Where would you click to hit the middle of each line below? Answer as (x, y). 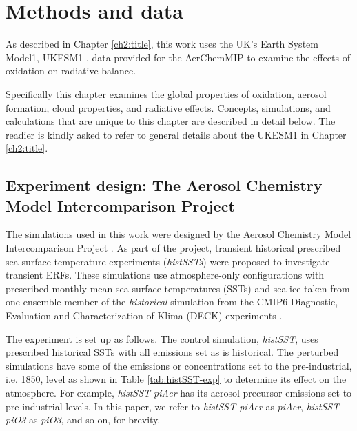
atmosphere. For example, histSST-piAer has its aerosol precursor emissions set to (179, 392)
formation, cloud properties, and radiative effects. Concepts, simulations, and (168, 107)
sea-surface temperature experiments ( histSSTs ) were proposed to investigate (168, 261)
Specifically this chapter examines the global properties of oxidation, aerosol (166, 93)
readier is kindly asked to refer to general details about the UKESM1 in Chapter (176, 134)
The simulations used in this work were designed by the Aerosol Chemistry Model (178, 234)
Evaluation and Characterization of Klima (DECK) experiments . (144, 315)
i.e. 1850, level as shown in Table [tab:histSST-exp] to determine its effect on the (176, 379)
